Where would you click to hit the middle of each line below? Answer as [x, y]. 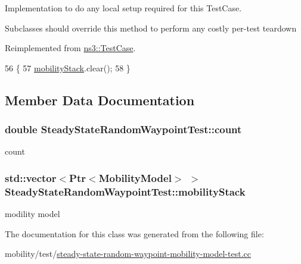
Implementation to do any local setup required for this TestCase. [123, 8]
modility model [32, 214]
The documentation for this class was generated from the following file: [134, 233]
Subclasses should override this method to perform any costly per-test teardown [151, 28]
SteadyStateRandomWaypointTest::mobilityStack [125, 191]
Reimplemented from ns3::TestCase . [70, 48]
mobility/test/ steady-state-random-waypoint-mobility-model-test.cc [128, 254]
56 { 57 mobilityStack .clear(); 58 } [68, 67]
